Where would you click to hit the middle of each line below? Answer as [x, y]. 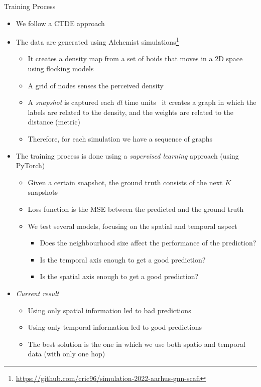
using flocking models [61, 69]
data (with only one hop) [67, 354]
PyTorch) [30, 165]
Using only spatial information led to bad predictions [109, 310]
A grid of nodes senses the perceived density [96, 85]
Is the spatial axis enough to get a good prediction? [119, 276]
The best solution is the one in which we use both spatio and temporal [137, 344]
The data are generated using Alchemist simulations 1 [97, 41]
